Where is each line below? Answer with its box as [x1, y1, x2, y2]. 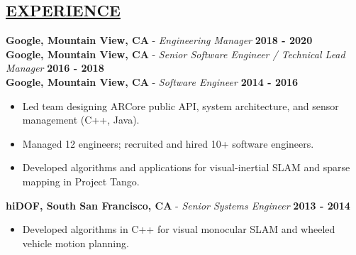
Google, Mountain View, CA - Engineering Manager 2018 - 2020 [6, 33, 313, 48]
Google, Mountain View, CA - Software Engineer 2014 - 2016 [6, 74, 299, 89]
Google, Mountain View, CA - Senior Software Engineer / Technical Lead [6, 46, 345, 61]
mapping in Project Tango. [22, 173, 140, 188]
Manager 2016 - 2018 [6, 60, 104, 75]
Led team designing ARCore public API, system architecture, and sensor [22, 98, 339, 113]
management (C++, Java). [22, 112, 140, 127]
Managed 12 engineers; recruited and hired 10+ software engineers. [22, 136, 314, 151]
